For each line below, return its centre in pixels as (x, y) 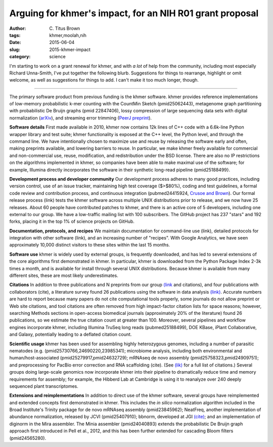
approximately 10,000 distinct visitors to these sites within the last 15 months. (90, 245)
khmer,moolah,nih (68, 35)
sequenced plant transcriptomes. (44, 386)
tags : (15, 35)
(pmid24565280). (28, 438)
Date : (15, 43)
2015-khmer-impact (70, 49)
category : (20, 57)
